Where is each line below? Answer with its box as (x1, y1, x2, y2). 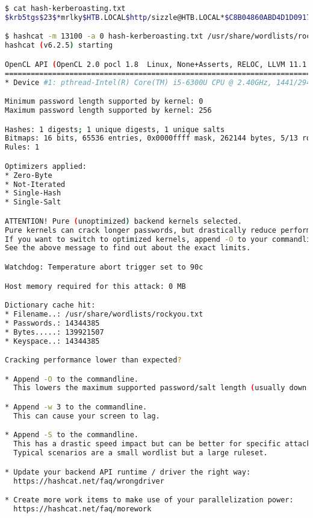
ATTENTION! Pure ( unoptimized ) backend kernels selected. (5, 216, 242, 226)
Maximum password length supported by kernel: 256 (5, 106, 212, 115)
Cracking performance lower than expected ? (5, 356, 182, 365)
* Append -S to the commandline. (5, 431, 138, 440)
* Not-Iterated (5, 180, 66, 189)
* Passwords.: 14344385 (5, 318, 100, 327)
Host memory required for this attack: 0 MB (5, 282, 186, 291)
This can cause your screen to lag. (13, 411, 160, 420)
